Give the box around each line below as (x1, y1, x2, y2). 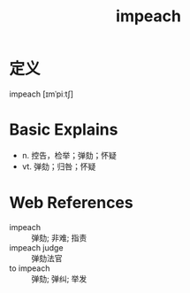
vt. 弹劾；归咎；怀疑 (21, 161, 96, 172)
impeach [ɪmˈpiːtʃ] (9, 89, 73, 99)
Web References (9, 193, 134, 213)
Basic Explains (9, 120, 118, 140)
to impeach (9, 263, 50, 274)
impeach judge (9, 242, 64, 253)
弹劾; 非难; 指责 (31, 232, 87, 243)
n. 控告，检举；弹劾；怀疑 (21, 150, 118, 160)
